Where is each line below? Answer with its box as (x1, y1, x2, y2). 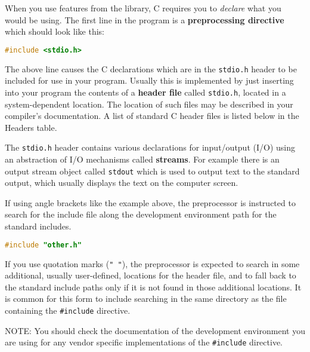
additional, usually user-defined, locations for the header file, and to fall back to (5, 269, 296, 281)
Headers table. (5, 121, 57, 133)
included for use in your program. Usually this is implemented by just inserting (5, 74, 294, 87)
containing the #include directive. (5, 304, 131, 316)
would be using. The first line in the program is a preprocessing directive (5, 13, 284, 26)
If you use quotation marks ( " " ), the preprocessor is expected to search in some (5, 257, 300, 270)
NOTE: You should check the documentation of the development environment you (5, 324, 305, 336)
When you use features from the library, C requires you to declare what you (5, 2, 281, 14)
